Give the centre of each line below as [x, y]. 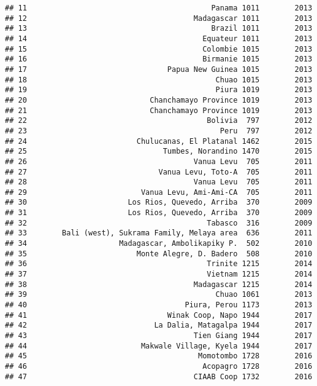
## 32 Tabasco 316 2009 [159, 223]
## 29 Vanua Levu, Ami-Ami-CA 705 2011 [159, 192]
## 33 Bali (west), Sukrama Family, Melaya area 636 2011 [159, 233]
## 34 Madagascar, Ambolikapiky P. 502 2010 [159, 244]
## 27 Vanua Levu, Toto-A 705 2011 [159, 172]
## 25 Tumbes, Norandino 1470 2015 [159, 152]
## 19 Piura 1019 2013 [159, 90]
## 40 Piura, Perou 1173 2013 [159, 305]
